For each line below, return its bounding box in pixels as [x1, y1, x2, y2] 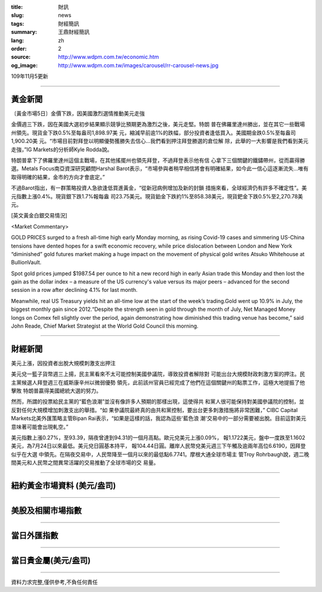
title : [11, 4, 23, 10]
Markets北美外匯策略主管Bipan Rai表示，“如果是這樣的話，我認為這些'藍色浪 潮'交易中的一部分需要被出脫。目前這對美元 [11, 415, 306, 422]
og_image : [11, 61, 38, 68]
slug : [11, 12, 24, 19]
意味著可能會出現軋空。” [11, 423, 69, 430]
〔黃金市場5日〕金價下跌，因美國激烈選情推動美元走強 [11, 110, 145, 117]
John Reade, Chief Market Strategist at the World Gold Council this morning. [11, 322, 199, 330]
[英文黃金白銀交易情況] [11, 212, 68, 219]
